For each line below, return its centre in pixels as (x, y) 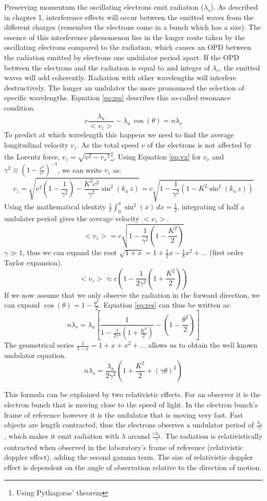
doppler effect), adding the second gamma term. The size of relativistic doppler (129, 457)
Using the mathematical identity (55, 207)
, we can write (80, 169)
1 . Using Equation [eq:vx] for (156, 156)
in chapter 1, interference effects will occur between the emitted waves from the (129, 17)
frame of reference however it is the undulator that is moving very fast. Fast (124, 414)
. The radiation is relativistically (212, 436)
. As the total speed (108, 144)
